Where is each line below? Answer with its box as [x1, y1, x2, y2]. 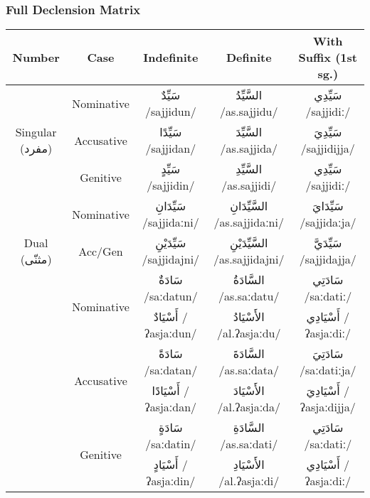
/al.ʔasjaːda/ [217, 399, 280, 416]
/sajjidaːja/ [300, 214, 356, 231]
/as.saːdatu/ [218, 288, 280, 305]
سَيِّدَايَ [312, 197, 344, 215]
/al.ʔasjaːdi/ [218, 472, 280, 489]
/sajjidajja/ [299, 251, 356, 268]
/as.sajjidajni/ [213, 251, 285, 268]
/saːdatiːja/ [299, 362, 356, 379]
